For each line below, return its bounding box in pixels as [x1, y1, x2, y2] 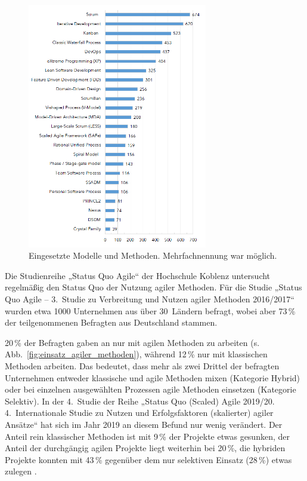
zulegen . [5, 465, 37, 477]
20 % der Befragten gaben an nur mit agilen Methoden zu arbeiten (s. [5, 336, 260, 348]
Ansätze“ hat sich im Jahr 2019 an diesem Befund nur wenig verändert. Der [5, 418, 283, 430]
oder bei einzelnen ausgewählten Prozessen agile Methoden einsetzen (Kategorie [5, 383, 296, 396]
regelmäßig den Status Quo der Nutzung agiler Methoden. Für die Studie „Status [5, 281, 302, 293]
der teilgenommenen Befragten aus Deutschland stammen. [5, 316, 218, 329]
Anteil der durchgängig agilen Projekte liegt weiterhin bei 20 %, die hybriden [5, 442, 286, 454]
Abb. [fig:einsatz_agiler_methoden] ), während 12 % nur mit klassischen [5, 348, 268, 360]
